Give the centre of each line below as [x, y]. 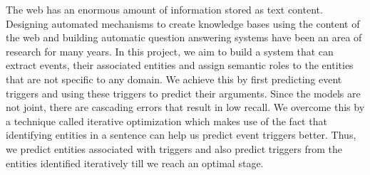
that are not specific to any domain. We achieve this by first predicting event [174, 79]
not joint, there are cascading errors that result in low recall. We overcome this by [185, 107]
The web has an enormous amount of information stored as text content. [164, 9]
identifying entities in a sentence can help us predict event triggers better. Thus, [181, 135]
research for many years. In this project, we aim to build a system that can [170, 51]
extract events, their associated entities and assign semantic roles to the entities [180, 65]
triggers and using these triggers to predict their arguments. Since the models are [183, 93]
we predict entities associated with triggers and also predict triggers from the [174, 148]
